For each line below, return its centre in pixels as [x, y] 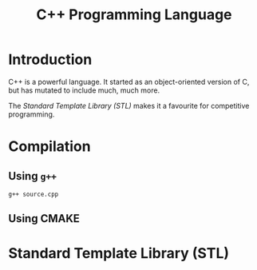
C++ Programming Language [134, 15]
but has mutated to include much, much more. [84, 90]
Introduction [50, 60]
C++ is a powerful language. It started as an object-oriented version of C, [129, 81]
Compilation [49, 147]
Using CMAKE [44, 218]
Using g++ [33, 176]
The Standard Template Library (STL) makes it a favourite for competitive [129, 105]
